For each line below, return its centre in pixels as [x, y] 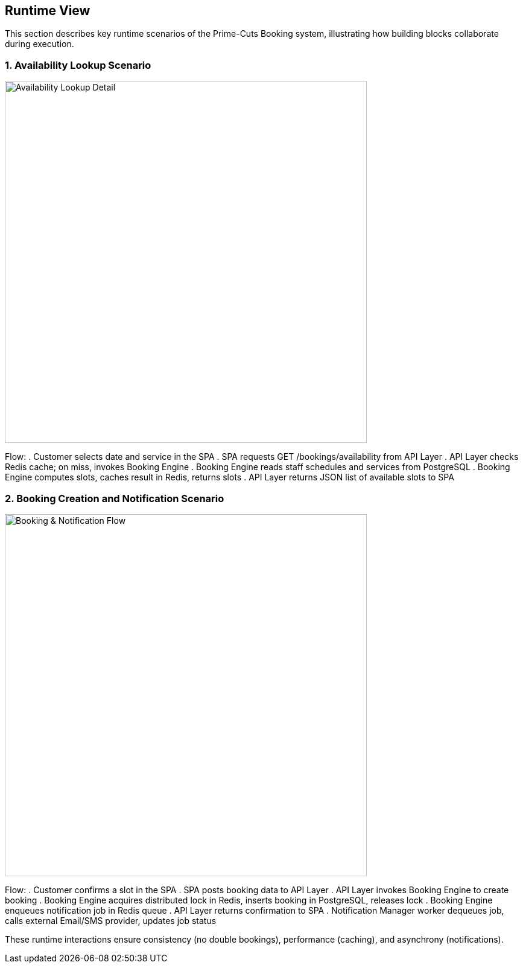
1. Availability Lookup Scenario [78, 65]
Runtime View [48, 11]
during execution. [40, 44]
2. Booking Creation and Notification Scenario [115, 498]
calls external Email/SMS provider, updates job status [111, 920]
